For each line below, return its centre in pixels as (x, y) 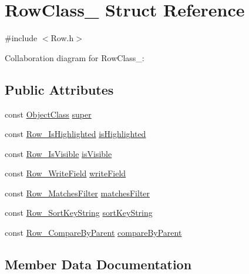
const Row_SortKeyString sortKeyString (79, 213)
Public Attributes (59, 89)
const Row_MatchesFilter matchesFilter (78, 193)
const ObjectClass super (48, 114)
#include (21, 38)
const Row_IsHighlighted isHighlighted (75, 134)
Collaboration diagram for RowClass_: (75, 57)
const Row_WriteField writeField (65, 173)
